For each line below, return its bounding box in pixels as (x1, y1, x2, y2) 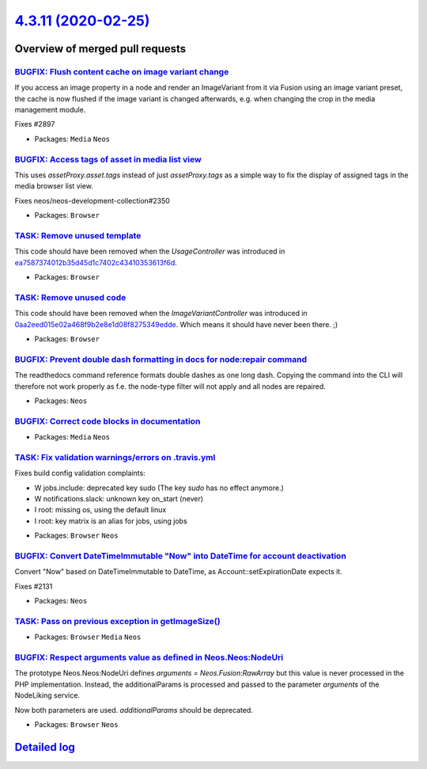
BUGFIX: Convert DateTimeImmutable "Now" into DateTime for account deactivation (14, 550, 347, 562)
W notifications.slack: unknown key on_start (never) (34, 494, 204, 504)
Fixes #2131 (14, 581, 53, 591)
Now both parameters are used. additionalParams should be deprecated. (14, 705, 253, 714)
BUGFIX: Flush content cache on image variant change (14, 66, 229, 77)
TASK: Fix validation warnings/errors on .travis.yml (14, 451, 216, 463)
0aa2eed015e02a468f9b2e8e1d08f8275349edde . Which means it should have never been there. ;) (14, 319, 338, 329)
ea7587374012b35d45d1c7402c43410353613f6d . (14, 257, 177, 267)
